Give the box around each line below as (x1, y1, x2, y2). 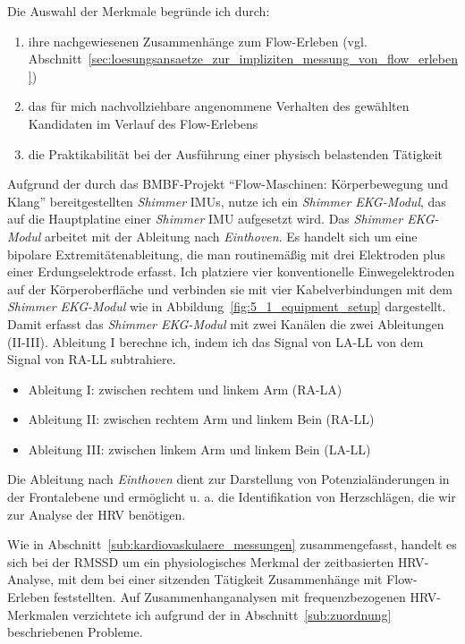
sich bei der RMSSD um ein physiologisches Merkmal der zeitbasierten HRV (7, 552, 425, 571)
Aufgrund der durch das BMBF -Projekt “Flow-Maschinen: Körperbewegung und (7, 174, 448, 193)
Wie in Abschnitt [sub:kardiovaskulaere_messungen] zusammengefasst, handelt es (7, 535, 457, 554)
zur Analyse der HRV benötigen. (7, 504, 186, 523)
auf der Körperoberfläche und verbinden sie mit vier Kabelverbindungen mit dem (7, 279, 452, 298)
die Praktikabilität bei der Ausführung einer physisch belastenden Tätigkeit (28, 144, 443, 163)
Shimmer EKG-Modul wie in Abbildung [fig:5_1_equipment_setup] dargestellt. (7, 297, 446, 316)
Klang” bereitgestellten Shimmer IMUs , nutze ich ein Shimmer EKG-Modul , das (7, 191, 446, 210)
